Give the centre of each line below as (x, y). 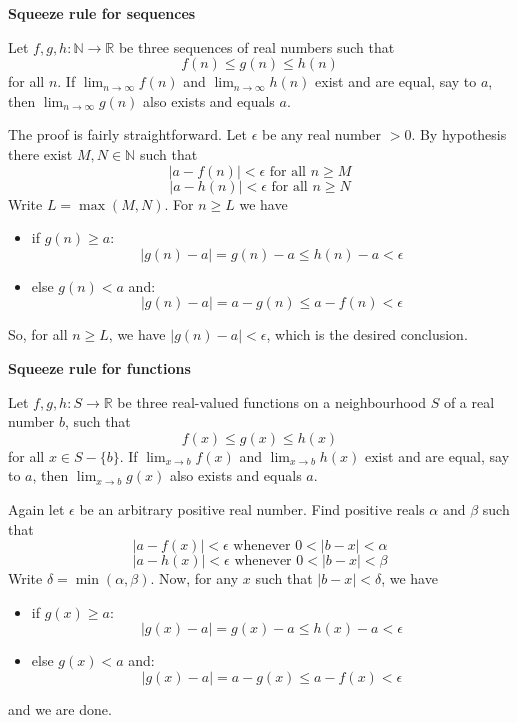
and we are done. (60, 708)
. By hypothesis (459, 134)
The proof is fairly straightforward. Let (127, 134)
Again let (36, 508)
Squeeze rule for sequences (102, 13)
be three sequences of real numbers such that (256, 46)
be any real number (321, 134)
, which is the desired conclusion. (367, 334)
